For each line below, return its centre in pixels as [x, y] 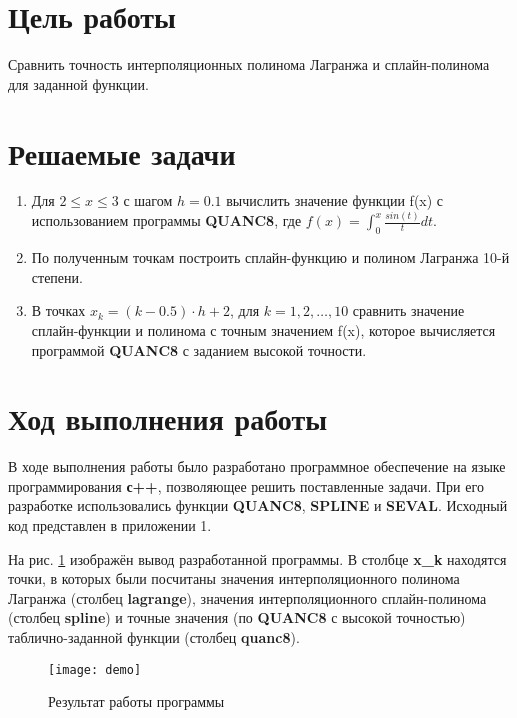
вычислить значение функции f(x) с [335, 200]
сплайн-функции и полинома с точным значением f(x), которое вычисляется [263, 329]
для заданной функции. [78, 83]
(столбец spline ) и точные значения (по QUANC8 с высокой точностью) [237, 617]
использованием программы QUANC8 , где [166, 220]
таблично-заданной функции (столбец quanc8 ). [154, 637]
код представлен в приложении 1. [110, 525]
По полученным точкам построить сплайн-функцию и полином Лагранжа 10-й [270, 257]
